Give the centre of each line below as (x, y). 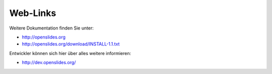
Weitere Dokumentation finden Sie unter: (52, 28)
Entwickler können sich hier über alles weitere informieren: (70, 53)
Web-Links (33, 13)
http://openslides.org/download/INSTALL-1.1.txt (71, 44)
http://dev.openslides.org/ (49, 62)
